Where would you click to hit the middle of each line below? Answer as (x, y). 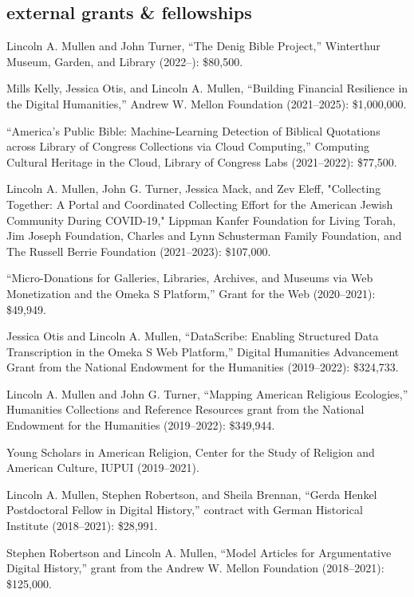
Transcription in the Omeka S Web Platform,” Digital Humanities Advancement (203, 351)
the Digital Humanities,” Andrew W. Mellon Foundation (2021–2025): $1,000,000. (207, 103)
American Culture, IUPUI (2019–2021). (103, 467)
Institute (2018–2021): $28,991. (82, 526)
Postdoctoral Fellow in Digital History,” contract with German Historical (185, 510)
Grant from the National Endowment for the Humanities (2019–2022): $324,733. (203, 367)
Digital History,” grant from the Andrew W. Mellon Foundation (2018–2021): (195, 568)
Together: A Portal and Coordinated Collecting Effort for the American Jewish (200, 204)
